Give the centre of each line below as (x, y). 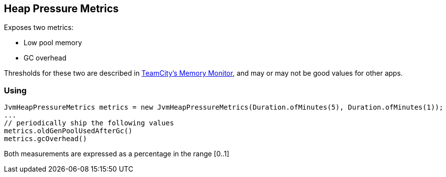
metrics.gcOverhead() (45, 139)
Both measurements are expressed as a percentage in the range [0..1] (117, 154)
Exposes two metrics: (39, 28)
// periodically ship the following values (89, 123)
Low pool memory (53, 43)
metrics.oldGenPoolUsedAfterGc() (68, 131)
